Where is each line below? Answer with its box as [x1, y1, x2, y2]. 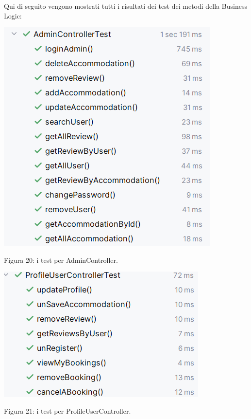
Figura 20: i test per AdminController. [4, 255, 118, 265]
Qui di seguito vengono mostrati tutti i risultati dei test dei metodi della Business [4, 1, 247, 11]
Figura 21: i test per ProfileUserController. [4, 405, 131, 416]
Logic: [4, 10, 22, 20]
